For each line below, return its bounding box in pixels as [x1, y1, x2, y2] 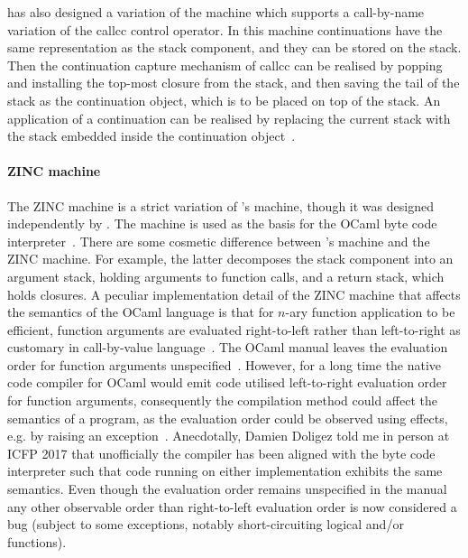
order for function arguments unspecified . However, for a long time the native [7, 355, 442, 374]
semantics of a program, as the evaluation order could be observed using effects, [7, 408, 448, 427]
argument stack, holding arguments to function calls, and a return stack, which [7, 266, 445, 285]
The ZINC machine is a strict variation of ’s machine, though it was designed [7, 196, 434, 215]
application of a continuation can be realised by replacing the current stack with [7, 108, 451, 127]
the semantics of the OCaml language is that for [7, 302, 274, 321]
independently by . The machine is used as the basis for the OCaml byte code [7, 214, 437, 233]
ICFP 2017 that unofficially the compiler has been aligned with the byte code [7, 443, 436, 462]
